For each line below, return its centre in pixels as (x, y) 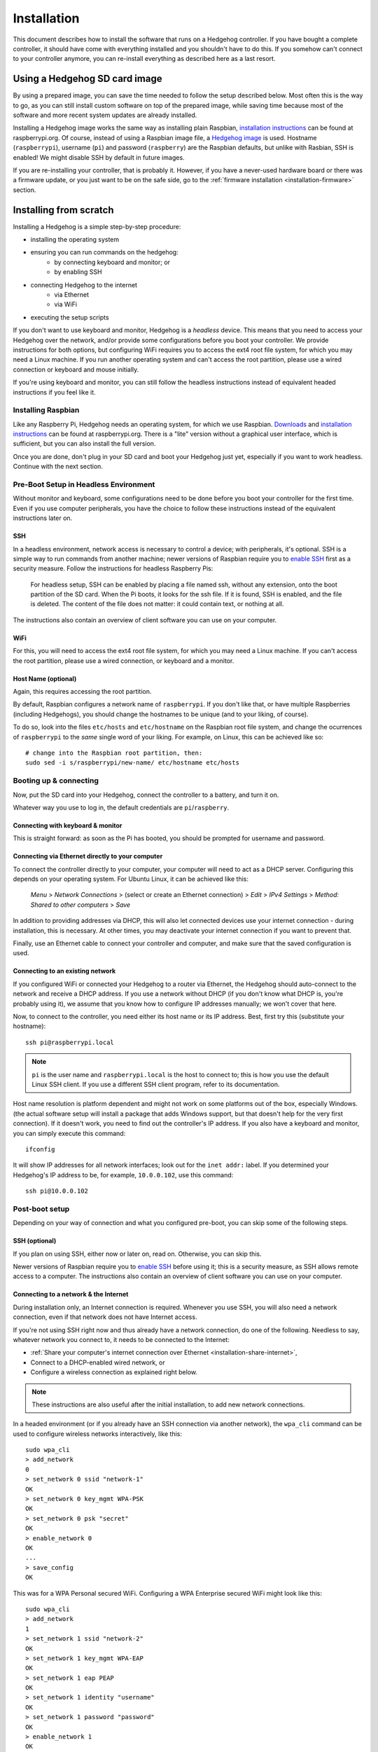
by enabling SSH (78, 272)
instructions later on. (43, 518)
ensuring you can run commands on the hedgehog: (104, 252)
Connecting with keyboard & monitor (68, 825)
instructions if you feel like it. (54, 392)
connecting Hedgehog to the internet (84, 285)
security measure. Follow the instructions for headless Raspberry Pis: (113, 568)
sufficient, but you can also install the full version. (84, 444)
